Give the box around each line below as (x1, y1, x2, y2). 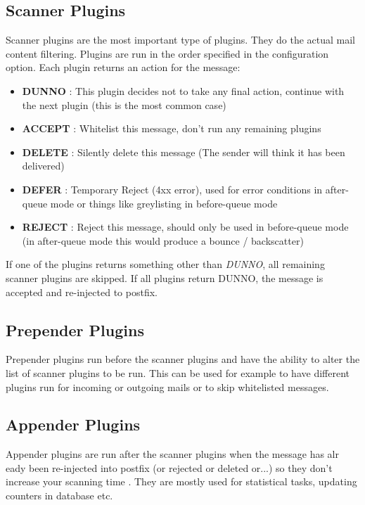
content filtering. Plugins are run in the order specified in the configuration (6, 46, 329, 60)
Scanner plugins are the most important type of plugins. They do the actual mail (6, 32, 355, 47)
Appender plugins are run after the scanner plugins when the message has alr (6, 447, 339, 461)
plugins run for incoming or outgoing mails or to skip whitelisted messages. (6, 379, 329, 394)
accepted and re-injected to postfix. (6, 284, 158, 299)
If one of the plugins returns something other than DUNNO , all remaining (6, 257, 325, 271)
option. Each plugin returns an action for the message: (6, 60, 241, 75)
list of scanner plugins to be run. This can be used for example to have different (6, 365, 350, 380)
